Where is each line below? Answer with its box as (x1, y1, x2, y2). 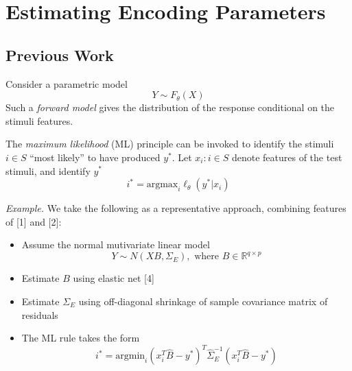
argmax (146, 180, 178, 190)
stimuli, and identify (5, 163, 91, 178)
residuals (21, 307, 58, 322)
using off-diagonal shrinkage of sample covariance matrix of (78, 294, 328, 309)
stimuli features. (5, 113, 73, 128)
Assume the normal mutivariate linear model (21, 237, 210, 252)
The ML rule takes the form (21, 331, 140, 345)
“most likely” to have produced (30, 149, 161, 164)
